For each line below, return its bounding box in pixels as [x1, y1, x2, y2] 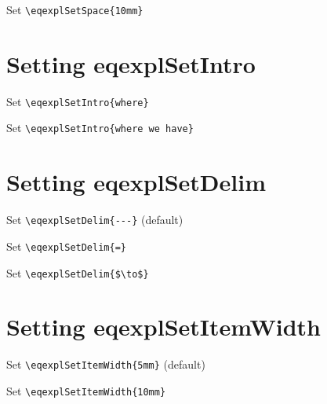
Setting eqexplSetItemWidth [6, 310, 321, 343]
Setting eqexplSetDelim [6, 166, 266, 198]
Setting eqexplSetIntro [6, 47, 256, 79]
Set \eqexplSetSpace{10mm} [6, 2, 144, 17]
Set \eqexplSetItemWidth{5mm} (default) [6, 356, 205, 373]
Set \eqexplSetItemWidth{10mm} [6, 382, 166, 398]
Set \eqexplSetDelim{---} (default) [6, 211, 183, 228]
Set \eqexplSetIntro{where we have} [6, 119, 194, 136]
